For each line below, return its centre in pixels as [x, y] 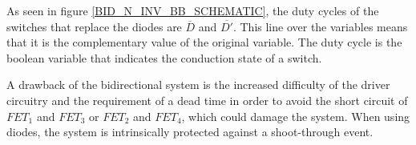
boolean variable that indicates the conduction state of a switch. [164, 57]
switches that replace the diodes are [94, 26]
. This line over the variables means [320, 26]
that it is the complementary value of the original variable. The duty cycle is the [204, 42]
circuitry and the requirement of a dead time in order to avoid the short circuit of [207, 100]
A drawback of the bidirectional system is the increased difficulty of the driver [198, 85]
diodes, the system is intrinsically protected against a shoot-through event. [190, 132]
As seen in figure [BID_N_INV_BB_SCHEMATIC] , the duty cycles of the [193, 10]
